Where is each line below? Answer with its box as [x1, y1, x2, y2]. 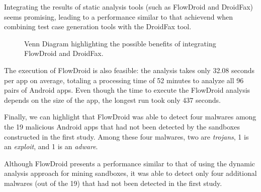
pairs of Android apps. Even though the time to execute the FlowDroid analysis [4, 85, 250, 95]
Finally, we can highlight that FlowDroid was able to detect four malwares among [4, 111, 256, 122]
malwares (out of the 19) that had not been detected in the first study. [4, 177, 222, 188]
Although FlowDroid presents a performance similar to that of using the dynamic [4, 158, 255, 168]
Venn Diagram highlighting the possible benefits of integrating [24, 38, 216, 48]
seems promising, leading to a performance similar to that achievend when [4, 11, 233, 22]
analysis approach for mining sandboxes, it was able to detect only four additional [4, 168, 257, 178]
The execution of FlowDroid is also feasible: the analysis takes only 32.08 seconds [4, 65, 255, 75]
